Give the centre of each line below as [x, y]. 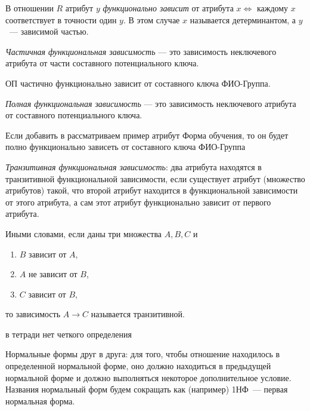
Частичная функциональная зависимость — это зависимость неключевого [141, 51]
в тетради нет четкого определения [69, 334]
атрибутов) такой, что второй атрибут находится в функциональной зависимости [152, 190]
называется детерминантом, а [243, 19]
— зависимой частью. [49, 31]
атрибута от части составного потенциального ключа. [102, 63]
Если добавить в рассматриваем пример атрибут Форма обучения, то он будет [147, 135]
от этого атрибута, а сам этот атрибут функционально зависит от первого [138, 202]
